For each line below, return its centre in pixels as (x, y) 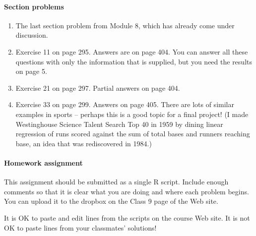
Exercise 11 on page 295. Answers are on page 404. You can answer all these (132, 51)
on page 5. (31, 71)
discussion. (32, 35)
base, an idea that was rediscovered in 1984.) (84, 143)
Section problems (34, 6)
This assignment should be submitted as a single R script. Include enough (116, 182)
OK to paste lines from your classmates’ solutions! (80, 227)
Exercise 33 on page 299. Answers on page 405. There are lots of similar (125, 104)
